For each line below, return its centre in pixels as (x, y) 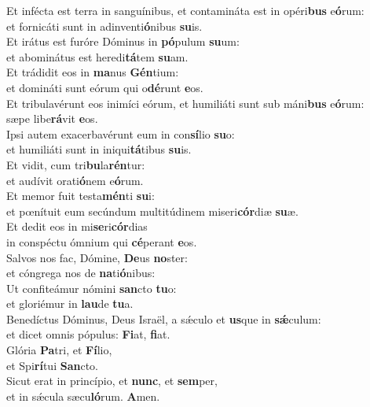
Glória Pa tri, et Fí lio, (59, 350)
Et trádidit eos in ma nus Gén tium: (93, 72)
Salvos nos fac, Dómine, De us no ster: (97, 257)
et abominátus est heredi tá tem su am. (97, 56)
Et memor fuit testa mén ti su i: (81, 196)
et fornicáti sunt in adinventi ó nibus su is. (104, 26)
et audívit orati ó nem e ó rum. (75, 180)
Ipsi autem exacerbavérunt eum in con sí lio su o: (121, 133)
